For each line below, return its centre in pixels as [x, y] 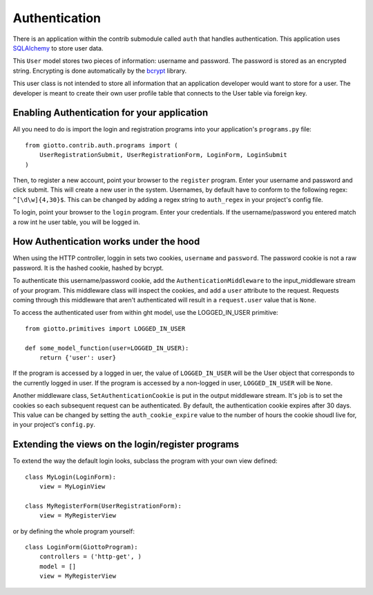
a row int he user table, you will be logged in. [77, 222]
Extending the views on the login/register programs [126, 445]
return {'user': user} [78, 357]
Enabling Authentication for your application [111, 113]
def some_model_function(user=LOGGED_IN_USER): [107, 348]
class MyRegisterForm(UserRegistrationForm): [104, 506]
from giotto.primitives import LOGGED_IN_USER [105, 328]
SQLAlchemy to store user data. [58, 48]
